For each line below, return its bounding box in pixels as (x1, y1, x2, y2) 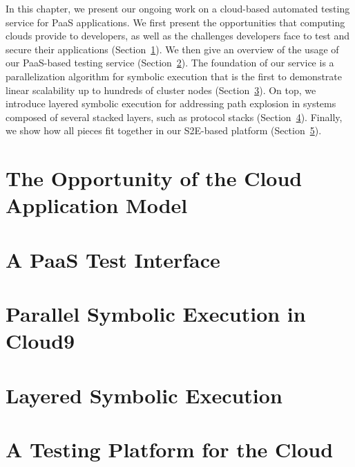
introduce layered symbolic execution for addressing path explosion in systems (6, 96, 336, 111)
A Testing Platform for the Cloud (6, 435, 334, 463)
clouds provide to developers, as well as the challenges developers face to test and (6, 28, 349, 43)
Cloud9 (6, 327, 75, 355)
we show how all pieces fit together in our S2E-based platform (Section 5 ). (6, 123, 322, 138)
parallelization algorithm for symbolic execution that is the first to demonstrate (6, 68, 343, 83)
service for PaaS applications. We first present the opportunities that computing (6, 15, 345, 29)
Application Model (6, 191, 188, 219)
